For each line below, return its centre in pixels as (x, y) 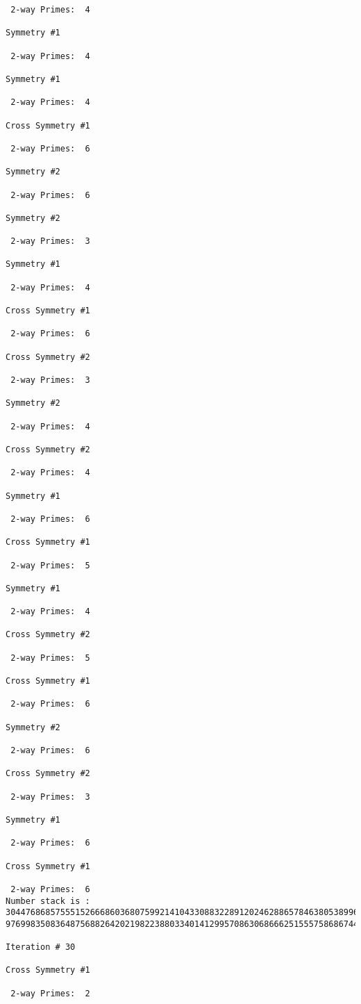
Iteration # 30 (41, 947)
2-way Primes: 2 (50, 993)
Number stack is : (48, 901)
